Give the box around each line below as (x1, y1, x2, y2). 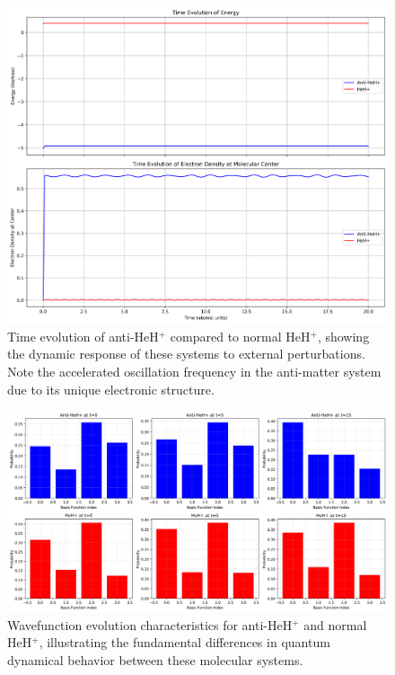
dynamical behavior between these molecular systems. (7, 651, 303, 670)
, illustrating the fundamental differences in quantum (39, 633, 330, 652)
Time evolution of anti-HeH (7, 326, 159, 345)
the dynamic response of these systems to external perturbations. (7, 344, 365, 363)
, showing (317, 326, 370, 345)
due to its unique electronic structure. (7, 379, 215, 398)
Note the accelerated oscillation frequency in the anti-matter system (7, 362, 382, 381)
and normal (303, 615, 367, 634)
